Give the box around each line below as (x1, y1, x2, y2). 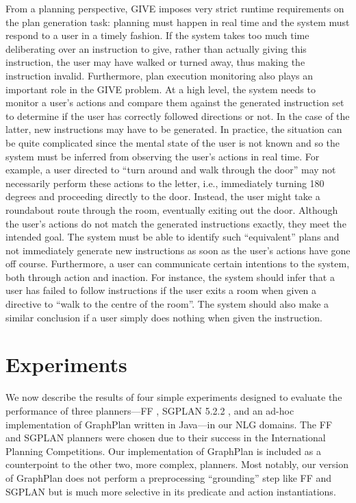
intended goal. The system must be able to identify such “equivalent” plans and (5, 230, 340, 244)
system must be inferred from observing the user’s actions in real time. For (5, 149, 320, 163)
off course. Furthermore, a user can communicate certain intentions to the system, (5, 256, 350, 271)
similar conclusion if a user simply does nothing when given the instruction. (5, 310, 322, 324)
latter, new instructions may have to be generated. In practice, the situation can (5, 122, 342, 136)
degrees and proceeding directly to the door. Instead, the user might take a (5, 189, 320, 204)
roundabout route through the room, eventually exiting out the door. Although (5, 202, 338, 217)
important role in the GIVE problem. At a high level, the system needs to (5, 82, 316, 96)
